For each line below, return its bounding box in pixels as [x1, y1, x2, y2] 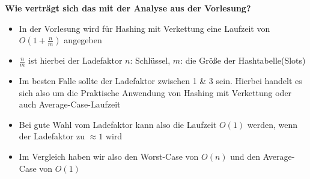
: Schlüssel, [130, 54, 171, 67]
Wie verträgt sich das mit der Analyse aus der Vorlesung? [5, 2, 251, 14]
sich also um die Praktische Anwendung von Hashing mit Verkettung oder [19, 86, 292, 99]
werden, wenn [247, 118, 298, 130]
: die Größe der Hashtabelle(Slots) [180, 54, 306, 67]
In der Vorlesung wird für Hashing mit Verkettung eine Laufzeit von [19, 22, 270, 34]
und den [230, 150, 261, 162]
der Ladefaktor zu [19, 130, 85, 142]
